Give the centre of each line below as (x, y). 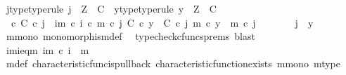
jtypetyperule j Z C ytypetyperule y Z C (111, 8)
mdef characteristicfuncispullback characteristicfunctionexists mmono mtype (173, 63)
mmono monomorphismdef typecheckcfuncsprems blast (130, 36)
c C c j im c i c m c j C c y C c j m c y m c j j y (162, 22)
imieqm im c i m (47, 49)
